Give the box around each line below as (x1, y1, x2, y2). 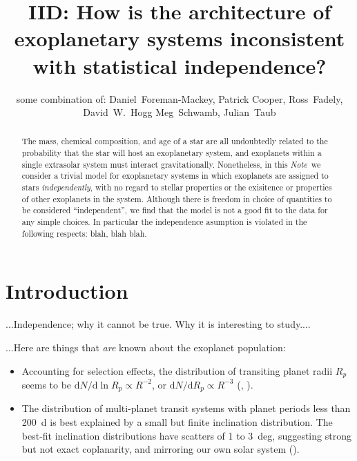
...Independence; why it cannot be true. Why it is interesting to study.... (6, 317, 311, 331)
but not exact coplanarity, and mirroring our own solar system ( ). (21, 442, 300, 456)
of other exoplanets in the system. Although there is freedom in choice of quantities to (21, 193, 332, 204)
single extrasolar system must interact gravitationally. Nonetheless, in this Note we (21, 158, 321, 170)
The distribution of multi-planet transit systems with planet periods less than (21, 401, 351, 415)
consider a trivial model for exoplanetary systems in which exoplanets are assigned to (21, 170, 329, 182)
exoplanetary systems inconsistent (14, 24, 345, 52)
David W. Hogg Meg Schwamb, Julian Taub (83, 105, 276, 119)
